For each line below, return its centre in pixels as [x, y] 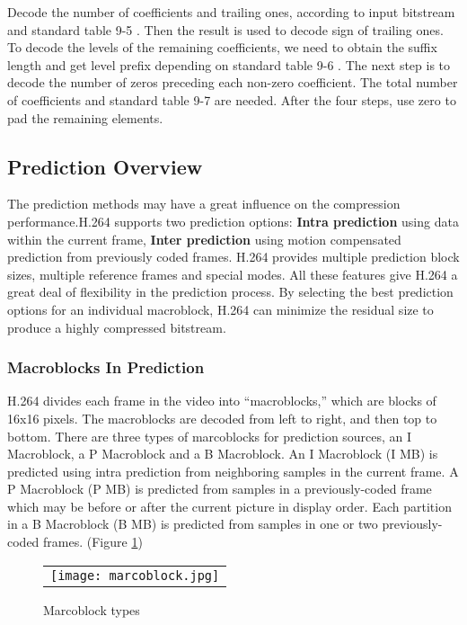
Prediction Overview [105, 166]
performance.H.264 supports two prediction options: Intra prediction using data [233, 221]
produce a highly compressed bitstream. [117, 327]
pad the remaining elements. [85, 117]
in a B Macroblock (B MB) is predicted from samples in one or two [193, 524]
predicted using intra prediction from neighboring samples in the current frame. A [233, 471]
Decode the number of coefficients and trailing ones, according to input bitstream [231, 12]
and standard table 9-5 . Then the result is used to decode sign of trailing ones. [225, 29]
